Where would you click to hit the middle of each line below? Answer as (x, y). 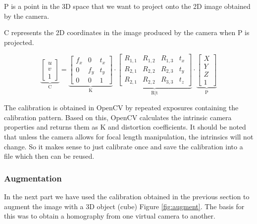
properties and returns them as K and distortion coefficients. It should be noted (125, 127)
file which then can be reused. (49, 156)
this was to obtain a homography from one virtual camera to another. (110, 216)
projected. (19, 42)
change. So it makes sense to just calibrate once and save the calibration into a (124, 146)
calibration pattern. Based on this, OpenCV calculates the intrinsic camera (118, 117)
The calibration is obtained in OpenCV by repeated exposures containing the (121, 108)
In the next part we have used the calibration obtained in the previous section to (127, 197)
